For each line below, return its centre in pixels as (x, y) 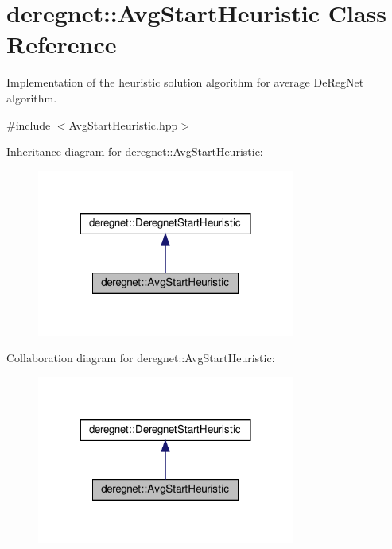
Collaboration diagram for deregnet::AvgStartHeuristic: (141, 358)
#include (29, 124)
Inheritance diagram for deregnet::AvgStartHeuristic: (135, 151)
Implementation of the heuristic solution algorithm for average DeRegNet (185, 82)
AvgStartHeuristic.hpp (123, 124)
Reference (62, 44)
